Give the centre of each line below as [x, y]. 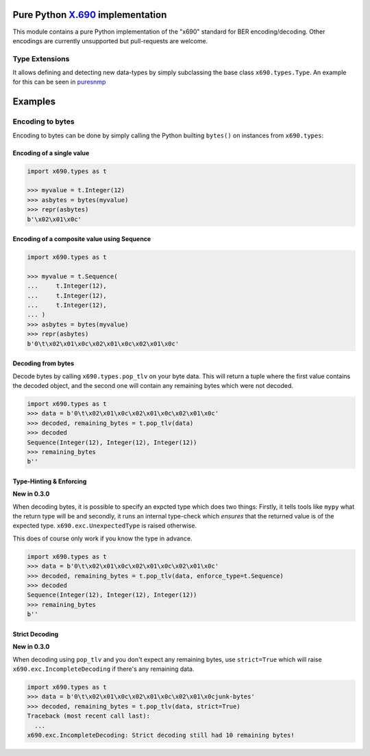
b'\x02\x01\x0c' [54, 219]
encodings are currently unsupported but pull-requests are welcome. [110, 41]
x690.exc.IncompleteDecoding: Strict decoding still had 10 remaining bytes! [161, 735]
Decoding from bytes [44, 363]
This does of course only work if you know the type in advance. [102, 538]
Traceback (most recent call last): [89, 716]
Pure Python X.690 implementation [90, 15]
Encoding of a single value [51, 153]
